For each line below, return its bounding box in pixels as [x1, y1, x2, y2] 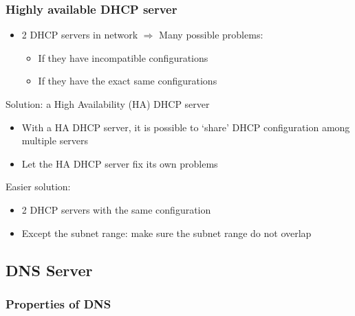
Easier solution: [6, 179, 71, 194]
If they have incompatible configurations [38, 50, 208, 65]
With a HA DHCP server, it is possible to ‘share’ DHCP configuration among [21, 120, 350, 134]
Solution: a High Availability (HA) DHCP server [6, 97, 210, 111]
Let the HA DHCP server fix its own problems [21, 156, 218, 170]
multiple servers [21, 133, 89, 148]
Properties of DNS [6, 295, 111, 312]
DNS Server [6, 259, 93, 280]
